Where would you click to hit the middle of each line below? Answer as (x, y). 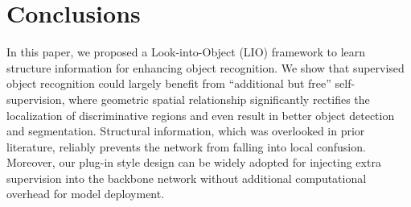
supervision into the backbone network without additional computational (187, 178)
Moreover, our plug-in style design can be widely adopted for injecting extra (194, 162)
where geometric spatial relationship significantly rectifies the (219, 99)
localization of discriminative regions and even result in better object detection (201, 115)
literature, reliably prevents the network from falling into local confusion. (186, 146)
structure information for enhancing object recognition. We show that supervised (205, 67)
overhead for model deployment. (86, 194)
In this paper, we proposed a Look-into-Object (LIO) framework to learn (186, 52)
